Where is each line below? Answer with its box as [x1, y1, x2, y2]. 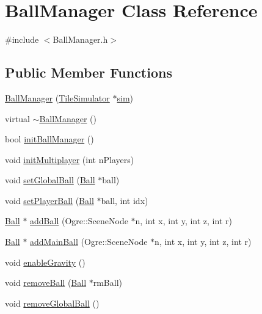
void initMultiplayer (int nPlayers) [5, 153, 134, 166]
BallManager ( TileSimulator [5, 91, 110, 104]
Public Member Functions [5, 63, 172, 82]
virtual [5, 112, 30, 125]
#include [5, 33, 39, 46]
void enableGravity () [5, 255, 86, 268]
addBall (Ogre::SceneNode [30, 214, 128, 227]
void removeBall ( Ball [5, 276, 87, 289]
